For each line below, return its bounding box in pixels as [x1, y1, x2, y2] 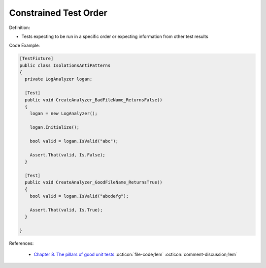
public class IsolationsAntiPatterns [19, 62, 111, 68]
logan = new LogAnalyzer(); [30, 111, 98, 117]
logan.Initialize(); [30, 124, 80, 130]
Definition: [9, 25, 31, 30]
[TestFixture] [19, 56, 54, 61]
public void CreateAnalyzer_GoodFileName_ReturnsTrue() [25, 179, 163, 185]
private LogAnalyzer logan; [25, 76, 93, 82]
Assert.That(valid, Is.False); [30, 152, 105, 157]
